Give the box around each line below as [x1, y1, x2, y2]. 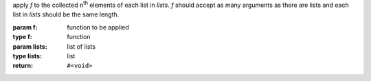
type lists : [12, 51, 43, 60]
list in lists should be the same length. [12, 10, 120, 19]
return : [12, 62, 34, 70]
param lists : [12, 42, 47, 51]
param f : [12, 23, 38, 31]
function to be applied [67, 23, 130, 31]
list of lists [67, 42, 96, 51]
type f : [12, 33, 32, 41]
